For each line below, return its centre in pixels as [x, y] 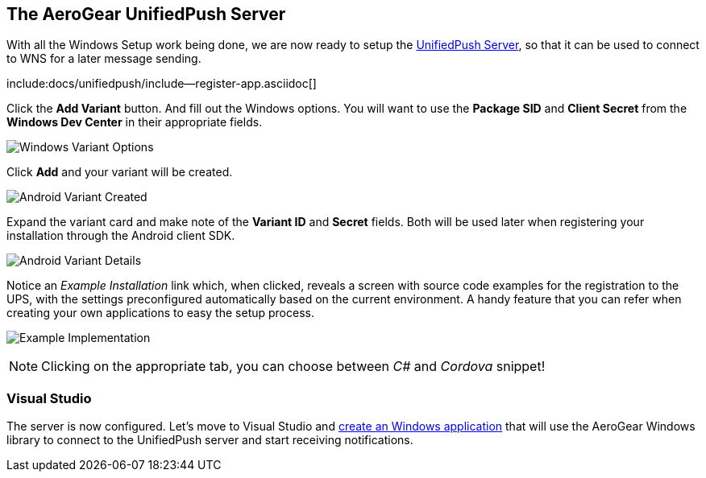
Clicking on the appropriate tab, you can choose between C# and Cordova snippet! [293, 367]
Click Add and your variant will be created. [120, 172]
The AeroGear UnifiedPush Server [146, 14]
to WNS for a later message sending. [104, 59]
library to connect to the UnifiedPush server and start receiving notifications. [210, 440]
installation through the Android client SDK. [121, 236]
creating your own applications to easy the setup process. [160, 313]
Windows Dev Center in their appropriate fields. [135, 122]
